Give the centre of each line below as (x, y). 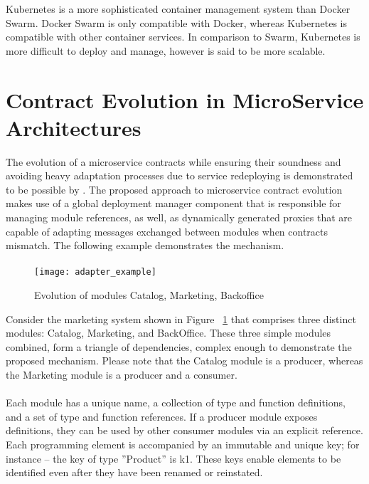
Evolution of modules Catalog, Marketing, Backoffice (149, 295)
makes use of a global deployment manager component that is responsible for (173, 203)
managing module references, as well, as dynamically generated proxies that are (179, 217)
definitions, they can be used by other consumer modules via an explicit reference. (184, 430)
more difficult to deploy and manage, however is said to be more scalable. (166, 50)
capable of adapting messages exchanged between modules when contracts (167, 231)
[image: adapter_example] (95, 272)
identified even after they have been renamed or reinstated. (134, 472)
